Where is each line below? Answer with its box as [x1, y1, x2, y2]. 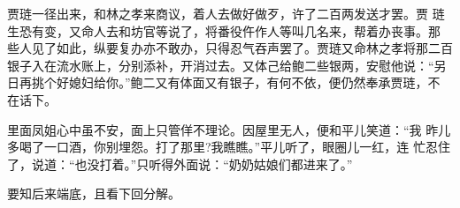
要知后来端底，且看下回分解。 [7, 184, 180, 203]
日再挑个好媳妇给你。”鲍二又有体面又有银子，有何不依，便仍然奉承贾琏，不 [7, 73, 441, 92]
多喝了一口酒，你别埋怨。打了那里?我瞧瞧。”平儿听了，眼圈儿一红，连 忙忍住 [7, 137, 450, 156]
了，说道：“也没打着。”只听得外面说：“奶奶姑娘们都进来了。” [7, 154, 353, 173]
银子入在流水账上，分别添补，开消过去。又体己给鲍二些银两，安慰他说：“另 [7, 56, 447, 74]
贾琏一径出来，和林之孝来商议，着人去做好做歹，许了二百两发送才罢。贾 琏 [7, 4, 445, 22]
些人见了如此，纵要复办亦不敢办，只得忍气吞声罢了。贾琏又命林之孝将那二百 [7, 39, 453, 57]
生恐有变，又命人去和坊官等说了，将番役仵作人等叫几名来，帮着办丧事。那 [7, 21, 441, 40]
